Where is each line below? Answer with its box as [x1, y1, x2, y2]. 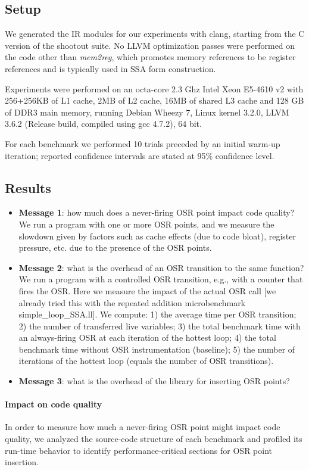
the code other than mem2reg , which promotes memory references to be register [5, 51, 296, 63]
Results [5, 178, 51, 197]
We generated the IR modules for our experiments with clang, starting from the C [5, 27, 305, 40]
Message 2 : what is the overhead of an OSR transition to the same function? [18, 261, 304, 273]
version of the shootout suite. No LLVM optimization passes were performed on [5, 39, 295, 51]
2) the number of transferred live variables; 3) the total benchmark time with [18, 319, 301, 332]
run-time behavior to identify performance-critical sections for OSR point [5, 444, 273, 456]
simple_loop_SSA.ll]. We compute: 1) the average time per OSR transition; [18, 308, 296, 320]
